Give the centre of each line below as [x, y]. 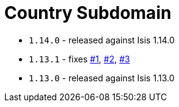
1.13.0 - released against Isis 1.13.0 [102, 78]
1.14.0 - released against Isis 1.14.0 [102, 40]
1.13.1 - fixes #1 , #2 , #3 [79, 59]
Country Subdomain [88, 13]
